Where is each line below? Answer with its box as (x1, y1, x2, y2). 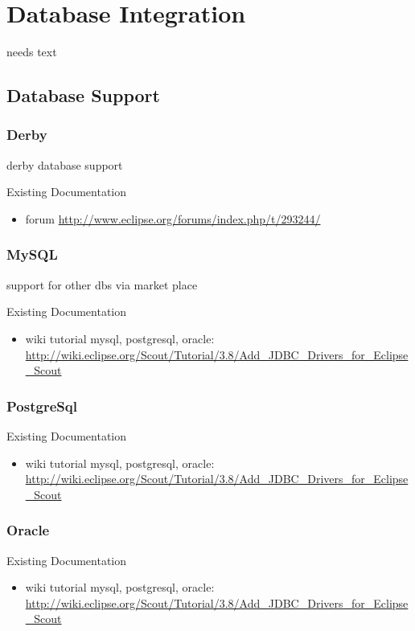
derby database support (6, 156, 123, 173)
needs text (6, 43, 57, 60)
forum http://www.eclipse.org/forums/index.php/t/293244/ (25, 210, 321, 227)
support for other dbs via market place (6, 276, 198, 293)
